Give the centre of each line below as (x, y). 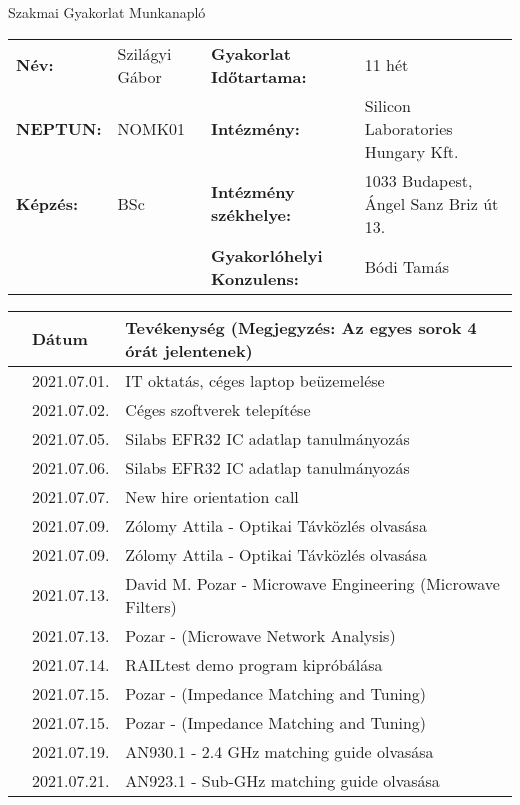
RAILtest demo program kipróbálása (254, 664)
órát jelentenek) (189, 350)
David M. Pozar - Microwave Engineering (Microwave (312, 583)
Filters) (151, 606)
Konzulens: (255, 278)
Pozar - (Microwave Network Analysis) (260, 635)
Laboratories (408, 128)
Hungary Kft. (411, 151)
